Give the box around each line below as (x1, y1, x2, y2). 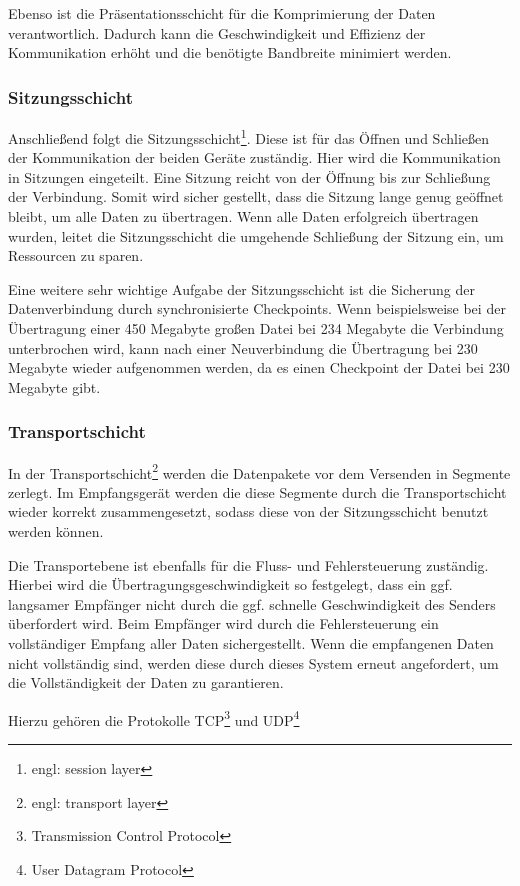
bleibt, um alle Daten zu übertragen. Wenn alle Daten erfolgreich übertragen (8, 206, 479, 227)
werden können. (8, 521, 104, 542)
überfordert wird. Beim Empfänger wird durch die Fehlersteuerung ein (8, 613, 439, 634)
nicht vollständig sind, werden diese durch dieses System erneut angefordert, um (8, 652, 499, 673)
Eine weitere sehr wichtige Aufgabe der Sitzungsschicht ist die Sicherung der (8, 278, 475, 299)
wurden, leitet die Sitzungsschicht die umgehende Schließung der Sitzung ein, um (8, 225, 504, 246)
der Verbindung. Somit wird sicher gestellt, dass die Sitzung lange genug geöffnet (8, 186, 504, 207)
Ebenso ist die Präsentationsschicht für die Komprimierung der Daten (8, 3, 436, 23)
